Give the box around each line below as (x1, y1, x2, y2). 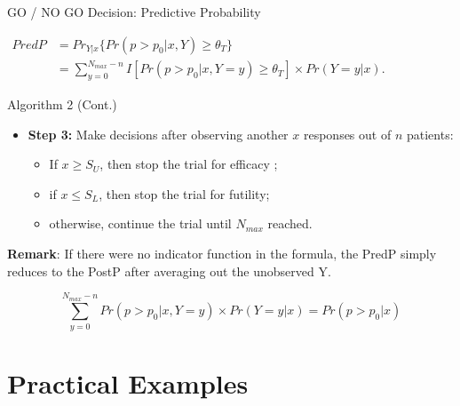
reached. (267, 214, 313, 233)
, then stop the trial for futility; (99, 184, 270, 203)
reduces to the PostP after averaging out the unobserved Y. (7, 261, 331, 280)
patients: (406, 124, 454, 143)
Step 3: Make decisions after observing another (28, 124, 289, 143)
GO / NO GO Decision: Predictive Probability (7, 3, 261, 20)
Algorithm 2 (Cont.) (7, 94, 117, 113)
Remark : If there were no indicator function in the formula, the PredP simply (7, 243, 437, 262)
